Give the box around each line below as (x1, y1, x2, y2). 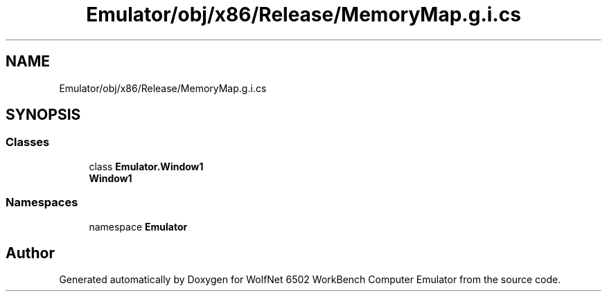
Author (6, 244, 55, 262)
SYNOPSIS (6, 106, 81, 124)
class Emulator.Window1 (89, 160, 204, 172)
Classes (6, 135, 50, 150)
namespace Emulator (89, 220, 188, 233)
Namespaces (6, 195, 78, 210)
